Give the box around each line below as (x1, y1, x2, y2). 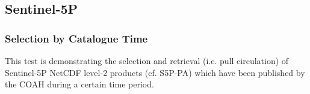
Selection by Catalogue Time (5, 31, 148, 46)
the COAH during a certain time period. (5, 78, 154, 90)
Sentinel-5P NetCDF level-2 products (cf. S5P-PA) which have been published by (5, 66, 305, 78)
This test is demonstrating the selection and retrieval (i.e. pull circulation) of (5, 54, 289, 66)
